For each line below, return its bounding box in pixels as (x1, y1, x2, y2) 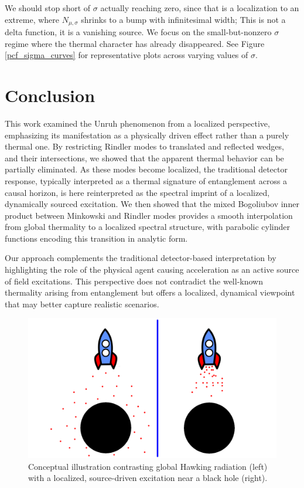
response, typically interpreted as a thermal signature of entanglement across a (5, 174, 288, 187)
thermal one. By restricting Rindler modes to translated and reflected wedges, (5, 140, 284, 152)
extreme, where (5, 13, 60, 25)
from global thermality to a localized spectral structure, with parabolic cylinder (5, 221, 290, 233)
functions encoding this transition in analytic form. (5, 232, 188, 244)
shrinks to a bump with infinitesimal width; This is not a (81, 13, 286, 25)
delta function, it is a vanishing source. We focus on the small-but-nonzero (5, 26, 272, 38)
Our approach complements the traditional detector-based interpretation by (5, 252, 276, 264)
